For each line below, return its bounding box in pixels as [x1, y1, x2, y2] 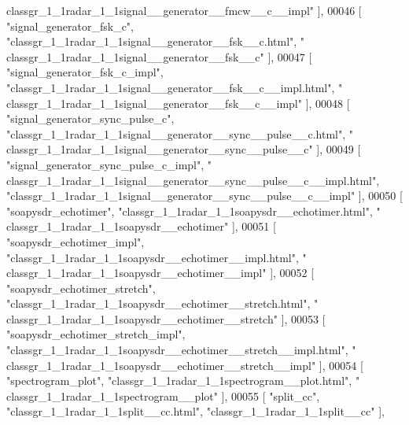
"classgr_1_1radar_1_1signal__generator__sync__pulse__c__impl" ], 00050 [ [6, 187, 403, 204]
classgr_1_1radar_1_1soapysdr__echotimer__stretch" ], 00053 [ [6, 310, 326, 327]
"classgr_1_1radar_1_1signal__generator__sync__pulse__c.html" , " [6, 125, 353, 142]
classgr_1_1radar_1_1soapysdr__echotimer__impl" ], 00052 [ [6, 264, 315, 281]
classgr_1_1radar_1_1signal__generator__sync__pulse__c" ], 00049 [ [6, 141, 361, 157]
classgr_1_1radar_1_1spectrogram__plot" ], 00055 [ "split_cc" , [6, 387, 320, 404]
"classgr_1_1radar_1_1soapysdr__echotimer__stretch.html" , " [6, 295, 319, 312]
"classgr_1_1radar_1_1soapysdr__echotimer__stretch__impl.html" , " [6, 342, 356, 358]
